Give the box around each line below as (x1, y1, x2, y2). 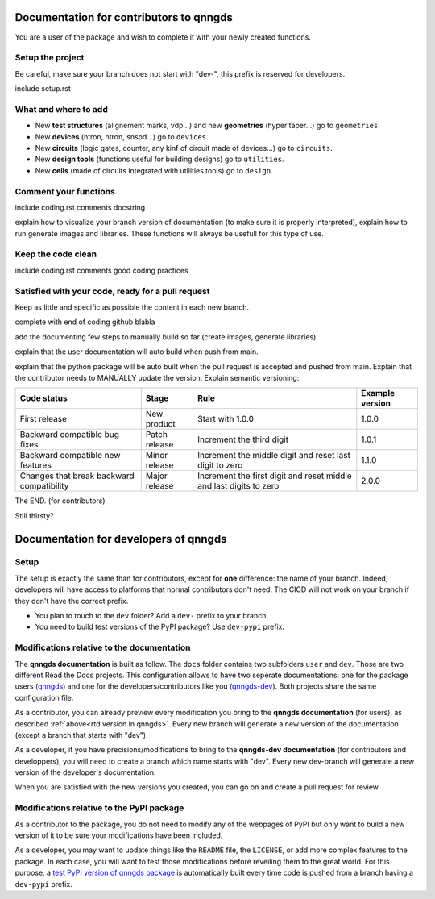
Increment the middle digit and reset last (197, 450, 350, 461)
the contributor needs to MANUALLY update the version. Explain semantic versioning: (14, 373, 300, 382)
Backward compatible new (19, 450, 121, 461)
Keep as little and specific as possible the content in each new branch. (14, 302, 250, 312)
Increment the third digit (197, 434, 289, 445)
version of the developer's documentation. (14, 768, 156, 777)
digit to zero (197, 460, 243, 471)
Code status (19, 393, 68, 404)
